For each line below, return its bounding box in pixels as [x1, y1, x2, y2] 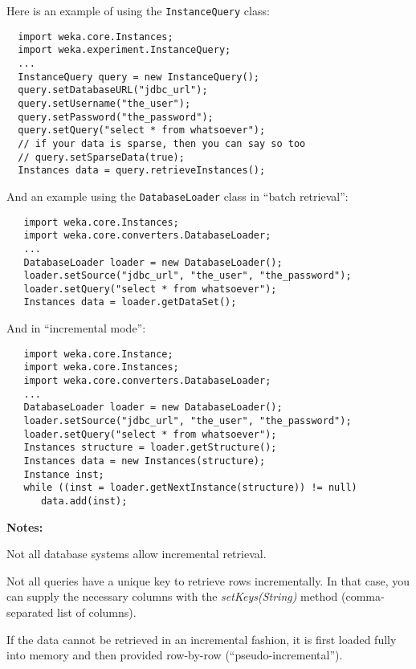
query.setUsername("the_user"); [18, 97, 191, 109]
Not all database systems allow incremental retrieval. [6, 545, 267, 562]
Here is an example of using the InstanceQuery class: [6, 2, 270, 18]
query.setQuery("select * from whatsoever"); [18, 124, 266, 137]
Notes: [6, 518, 43, 535]
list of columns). [57, 603, 137, 620]
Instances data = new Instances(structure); [23, 455, 266, 467]
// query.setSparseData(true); [18, 151, 185, 163]
